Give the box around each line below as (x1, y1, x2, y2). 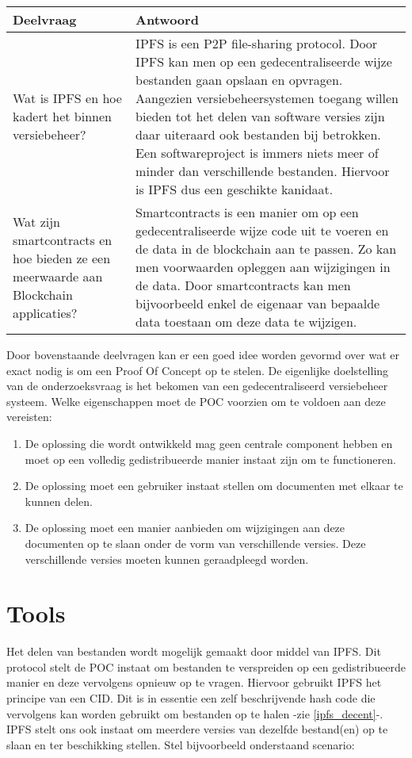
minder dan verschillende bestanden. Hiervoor (135, 162, 390, 180)
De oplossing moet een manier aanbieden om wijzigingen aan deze (25, 519, 345, 536)
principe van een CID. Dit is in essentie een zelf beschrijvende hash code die (6, 690, 376, 706)
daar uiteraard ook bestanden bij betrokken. (135, 125, 381, 144)
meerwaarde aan (13, 266, 103, 285)
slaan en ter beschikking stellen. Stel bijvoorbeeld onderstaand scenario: (6, 736, 355, 752)
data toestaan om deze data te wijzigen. (135, 312, 357, 331)
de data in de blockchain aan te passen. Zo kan (135, 239, 397, 258)
